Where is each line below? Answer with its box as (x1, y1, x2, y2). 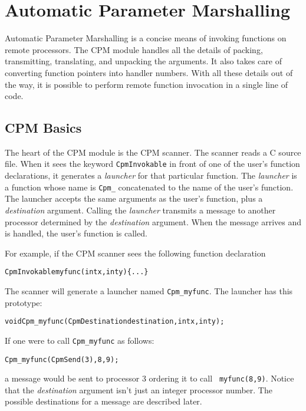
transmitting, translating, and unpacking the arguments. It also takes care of (5, 55, 282, 67)
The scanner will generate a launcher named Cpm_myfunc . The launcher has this (5, 285, 293, 297)
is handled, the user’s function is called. (5, 227, 147, 239)
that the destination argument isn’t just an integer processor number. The (5, 383, 272, 396)
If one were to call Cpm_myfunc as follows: (5, 334, 154, 346)
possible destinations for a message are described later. (5, 395, 202, 407)
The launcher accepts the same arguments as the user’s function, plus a (5, 192, 263, 205)
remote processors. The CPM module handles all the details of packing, (5, 43, 263, 55)
